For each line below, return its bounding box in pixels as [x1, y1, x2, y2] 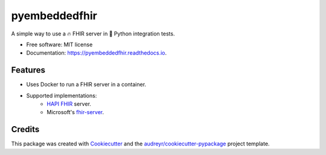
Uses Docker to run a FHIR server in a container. [26, 81, 147, 88]
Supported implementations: [26, 92, 97, 99]
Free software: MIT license [26, 41, 93, 48]
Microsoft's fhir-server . [46, 109, 104, 116]
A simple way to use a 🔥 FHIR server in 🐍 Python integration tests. [11, 30, 175, 37]
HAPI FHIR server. [46, 100, 92, 108]
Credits [11, 124, 40, 135]
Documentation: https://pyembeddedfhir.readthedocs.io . [26, 49, 167, 56]
